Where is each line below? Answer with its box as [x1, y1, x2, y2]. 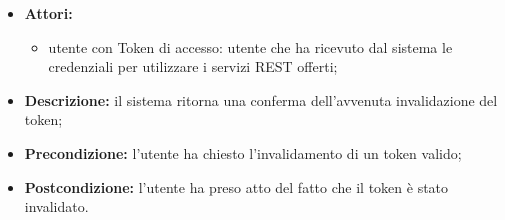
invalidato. [24, 196, 89, 217]
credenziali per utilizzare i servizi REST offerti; [48, 56, 338, 77]
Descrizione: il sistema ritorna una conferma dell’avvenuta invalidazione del [24, 89, 498, 110]
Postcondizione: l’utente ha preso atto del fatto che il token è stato [24, 176, 449, 197]
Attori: [24, 3, 73, 23]
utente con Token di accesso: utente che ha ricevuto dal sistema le [48, 36, 453, 57]
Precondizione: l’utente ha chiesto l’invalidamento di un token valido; [24, 142, 462, 163]
